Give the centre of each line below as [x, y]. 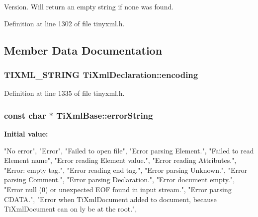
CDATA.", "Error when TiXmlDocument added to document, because [110, 199]
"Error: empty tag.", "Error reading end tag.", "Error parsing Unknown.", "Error [126, 170]
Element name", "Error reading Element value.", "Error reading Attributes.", [120, 160]
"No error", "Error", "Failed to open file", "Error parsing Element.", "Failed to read [129, 150]
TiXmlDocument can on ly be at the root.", [71, 209]
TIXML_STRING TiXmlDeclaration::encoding [101, 74]
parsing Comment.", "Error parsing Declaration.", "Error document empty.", [120, 180]
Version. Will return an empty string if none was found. [89, 6]
